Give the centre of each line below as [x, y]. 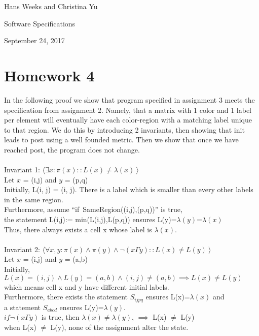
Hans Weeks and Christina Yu [51, 6]
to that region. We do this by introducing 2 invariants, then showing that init [124, 129]
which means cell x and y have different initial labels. [87, 286]
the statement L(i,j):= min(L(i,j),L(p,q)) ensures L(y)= [90, 219]
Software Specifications [40, 23]
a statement [23, 307]
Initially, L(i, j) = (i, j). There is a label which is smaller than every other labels [129, 189]
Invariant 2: [22, 249]
